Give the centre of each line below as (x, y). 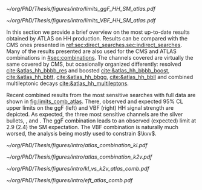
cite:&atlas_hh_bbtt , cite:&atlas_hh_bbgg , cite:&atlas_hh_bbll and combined (100, 77)
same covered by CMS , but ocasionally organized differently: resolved (94, 64)
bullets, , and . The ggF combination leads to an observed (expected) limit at (101, 121)
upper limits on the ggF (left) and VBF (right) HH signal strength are (90, 108)
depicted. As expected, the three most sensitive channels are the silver (95, 114)
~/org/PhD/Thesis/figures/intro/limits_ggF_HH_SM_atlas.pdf (81, 9)
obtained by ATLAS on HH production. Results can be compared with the (97, 38)
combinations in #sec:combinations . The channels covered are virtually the (100, 58)
